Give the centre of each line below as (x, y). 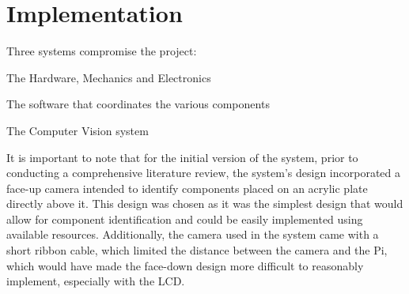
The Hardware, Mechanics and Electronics (109, 77)
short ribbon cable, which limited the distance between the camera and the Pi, (197, 250)
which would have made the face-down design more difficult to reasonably (185, 265)
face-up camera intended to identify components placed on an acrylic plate (187, 188)
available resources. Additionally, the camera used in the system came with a (193, 234)
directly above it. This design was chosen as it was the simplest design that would (205, 204)
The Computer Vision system (78, 130)
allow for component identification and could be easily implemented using (185, 219)
